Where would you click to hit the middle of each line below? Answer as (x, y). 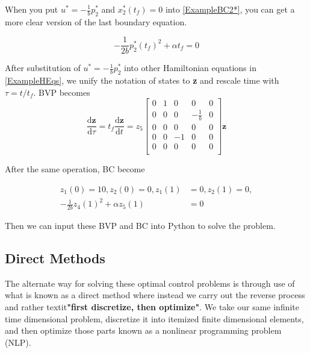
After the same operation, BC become (75, 168)
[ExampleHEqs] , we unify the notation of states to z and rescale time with (142, 80)
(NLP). (18, 342)
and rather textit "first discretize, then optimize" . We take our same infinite (152, 306)
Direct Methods (55, 258)
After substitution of (43, 68)
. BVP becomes (62, 92)
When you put (32, 9)
